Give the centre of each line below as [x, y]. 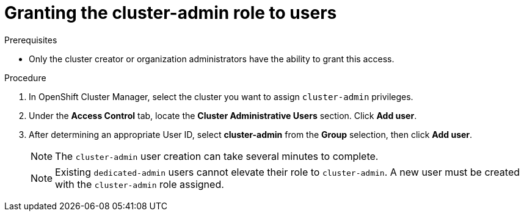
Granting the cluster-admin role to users [171, 13]
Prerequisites [31, 40]
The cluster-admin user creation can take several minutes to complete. [217, 156]
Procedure [25, 77]
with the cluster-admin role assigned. [140, 184]
